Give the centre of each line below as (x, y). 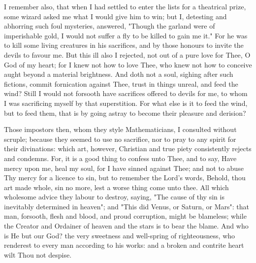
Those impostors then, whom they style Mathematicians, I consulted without (120, 129)
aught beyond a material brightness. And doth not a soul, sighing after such (119, 74)
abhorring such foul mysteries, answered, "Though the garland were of (110, 26)
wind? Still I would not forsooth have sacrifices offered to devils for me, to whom (126, 93)
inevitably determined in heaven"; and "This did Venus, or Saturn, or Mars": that (127, 206)
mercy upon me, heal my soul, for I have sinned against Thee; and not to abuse (124, 168)
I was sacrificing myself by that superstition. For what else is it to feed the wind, (126, 103)
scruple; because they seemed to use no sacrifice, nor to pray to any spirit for (120, 139)
